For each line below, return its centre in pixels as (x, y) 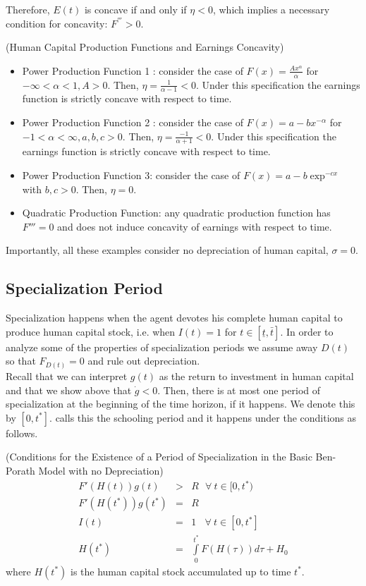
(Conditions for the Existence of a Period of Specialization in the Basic (159, 457)
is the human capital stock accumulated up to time (181, 571)
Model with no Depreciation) (101, 470)
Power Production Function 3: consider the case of (131, 175)
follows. (22, 433)
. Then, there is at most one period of (239, 390)
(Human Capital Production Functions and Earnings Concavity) (145, 47)
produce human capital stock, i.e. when (91, 331)
